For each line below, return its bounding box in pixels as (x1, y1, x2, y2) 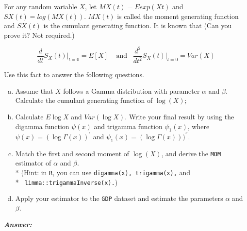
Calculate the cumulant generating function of (15, 95, 153, 105)
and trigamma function (94, 121, 163, 131)
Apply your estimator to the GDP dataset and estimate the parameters (15, 193, 223, 203)
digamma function (15, 121, 69, 131)
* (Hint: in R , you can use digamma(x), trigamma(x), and (15, 167, 191, 177)
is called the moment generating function (117, 11, 239, 21)
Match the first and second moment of (15, 148, 130, 158)
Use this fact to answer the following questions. (4, 69, 144, 80)
